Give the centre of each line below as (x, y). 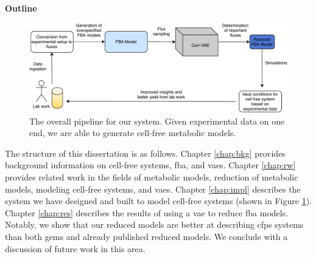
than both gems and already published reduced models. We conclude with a (146, 236)
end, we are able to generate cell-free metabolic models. (133, 133)
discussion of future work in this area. (75, 248)
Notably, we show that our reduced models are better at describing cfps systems (154, 224)
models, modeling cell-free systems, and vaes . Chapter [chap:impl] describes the (153, 189)
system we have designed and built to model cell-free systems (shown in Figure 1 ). (158, 201)
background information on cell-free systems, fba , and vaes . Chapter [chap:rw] (150, 165)
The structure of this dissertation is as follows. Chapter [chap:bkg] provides (145, 153)
